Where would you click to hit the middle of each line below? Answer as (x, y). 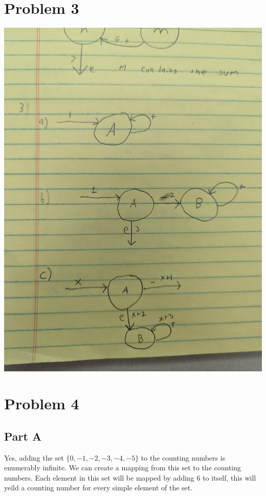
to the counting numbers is (183, 457)
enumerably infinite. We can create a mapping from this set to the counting (123, 468)
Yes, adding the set (34, 457)
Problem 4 (42, 403)
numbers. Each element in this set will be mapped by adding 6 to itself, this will (130, 477)
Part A (23, 436)
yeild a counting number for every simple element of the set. (98, 488)
